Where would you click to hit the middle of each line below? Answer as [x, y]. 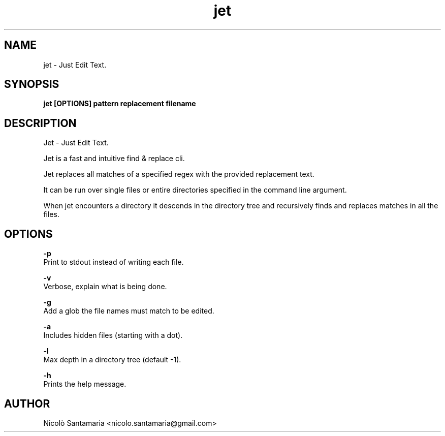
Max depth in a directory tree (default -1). [112, 360]
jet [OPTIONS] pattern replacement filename [120, 104]
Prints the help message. [85, 384]
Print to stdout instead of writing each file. [114, 262]
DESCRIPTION [40, 123]
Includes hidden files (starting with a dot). [113, 335]
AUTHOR [27, 403]
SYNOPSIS [32, 84]
